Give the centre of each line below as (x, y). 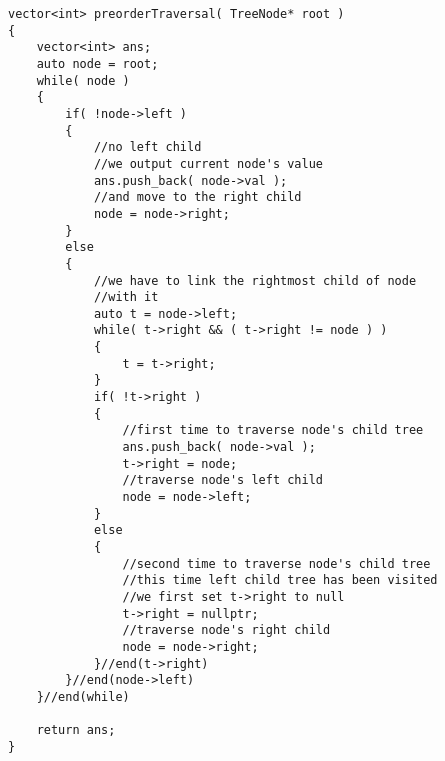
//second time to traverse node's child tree (276, 563)
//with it (126, 297)
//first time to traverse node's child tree (273, 430)
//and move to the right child (197, 197)
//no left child (147, 147)
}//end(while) (83, 696)
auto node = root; (97, 63)
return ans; (76, 730)
